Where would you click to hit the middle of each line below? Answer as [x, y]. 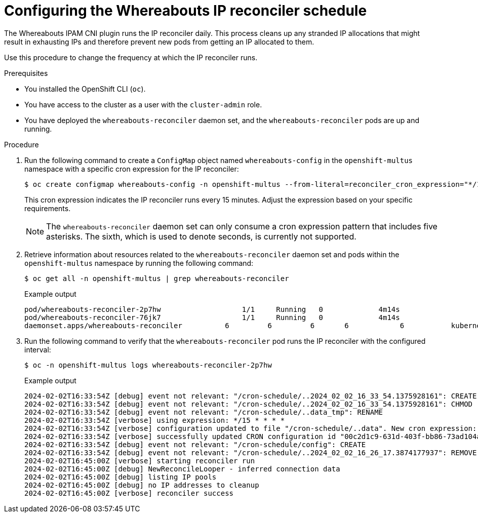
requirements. [48, 208]
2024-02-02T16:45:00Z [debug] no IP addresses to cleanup [142, 485]
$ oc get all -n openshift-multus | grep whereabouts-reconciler [157, 278]
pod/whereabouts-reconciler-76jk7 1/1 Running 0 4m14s [212, 317]
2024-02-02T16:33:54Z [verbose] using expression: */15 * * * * [155, 420]
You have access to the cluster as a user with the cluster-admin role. [143, 104]
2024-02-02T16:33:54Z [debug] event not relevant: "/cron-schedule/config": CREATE [195, 444]
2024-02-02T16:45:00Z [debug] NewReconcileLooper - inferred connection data [182, 469]
